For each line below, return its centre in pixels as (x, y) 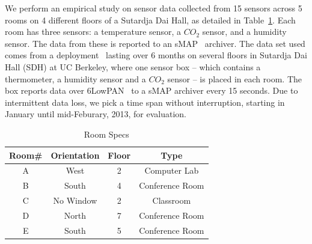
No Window (75, 200)
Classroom (172, 200)
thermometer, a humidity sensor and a (75, 78)
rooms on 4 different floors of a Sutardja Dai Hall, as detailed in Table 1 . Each (150, 20)
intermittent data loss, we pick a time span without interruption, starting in (145, 102)
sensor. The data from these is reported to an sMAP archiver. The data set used (155, 43)
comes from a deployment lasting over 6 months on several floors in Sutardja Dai (156, 55)
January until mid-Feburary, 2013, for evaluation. (96, 114)
